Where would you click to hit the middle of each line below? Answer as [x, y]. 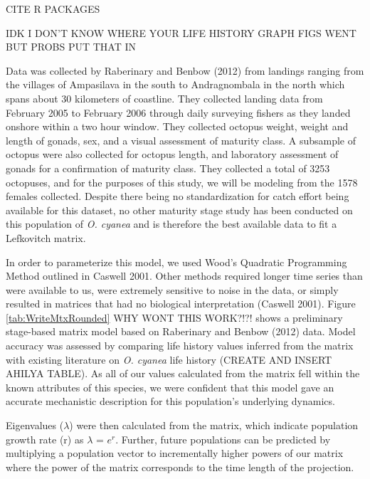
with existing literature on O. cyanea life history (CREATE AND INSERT [169, 359]
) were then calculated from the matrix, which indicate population [214, 425]
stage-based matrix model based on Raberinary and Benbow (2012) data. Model [181, 331]
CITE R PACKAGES [53, 9]
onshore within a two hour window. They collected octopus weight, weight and [177, 126]
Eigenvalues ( [35, 425]
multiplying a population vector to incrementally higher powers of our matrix [175, 453]
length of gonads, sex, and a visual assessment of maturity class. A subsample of [181, 140]
